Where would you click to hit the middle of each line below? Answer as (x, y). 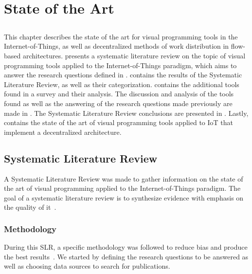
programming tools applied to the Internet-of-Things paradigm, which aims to (120, 65)
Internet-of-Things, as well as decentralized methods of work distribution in (117, 46)
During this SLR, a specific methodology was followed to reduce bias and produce (126, 247)
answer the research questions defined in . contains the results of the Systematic (123, 75)
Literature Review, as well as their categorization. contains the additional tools (122, 84)
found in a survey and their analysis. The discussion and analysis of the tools (119, 94)
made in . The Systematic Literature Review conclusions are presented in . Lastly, (126, 113)
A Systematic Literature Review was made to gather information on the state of (124, 178)
